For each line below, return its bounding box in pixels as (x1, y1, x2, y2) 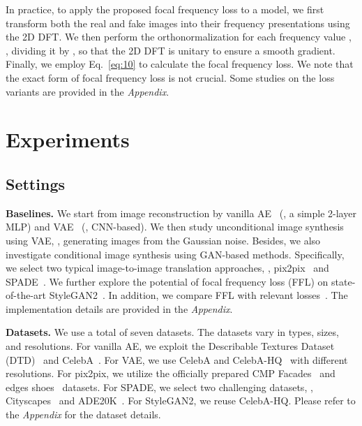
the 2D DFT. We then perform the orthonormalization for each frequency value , (6, 29, 352, 44)
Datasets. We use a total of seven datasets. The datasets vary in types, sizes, (6, 325, 339, 339)
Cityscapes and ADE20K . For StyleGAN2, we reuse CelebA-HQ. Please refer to (6, 393, 356, 408)
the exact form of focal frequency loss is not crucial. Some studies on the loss (6, 70, 335, 85)
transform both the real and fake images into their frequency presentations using (6, 15, 350, 30)
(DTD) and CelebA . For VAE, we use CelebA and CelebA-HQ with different (6, 352, 348, 367)
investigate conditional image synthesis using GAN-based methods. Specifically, (6, 247, 345, 261)
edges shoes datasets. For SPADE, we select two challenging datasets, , (6, 379, 313, 394)
